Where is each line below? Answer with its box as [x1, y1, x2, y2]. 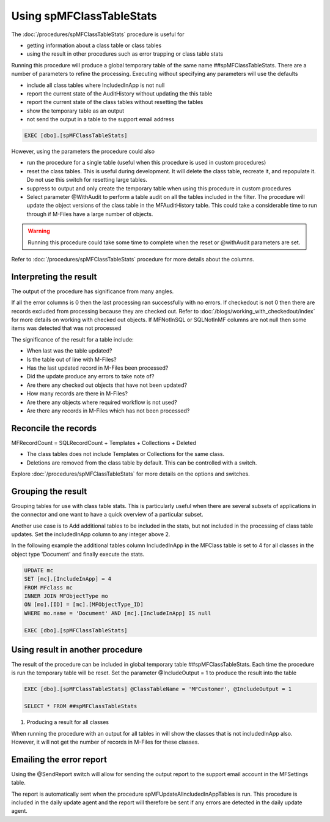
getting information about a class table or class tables [26, 42, 162, 49]
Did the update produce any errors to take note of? [26, 373, 155, 380]
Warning [28, 227, 50, 235]
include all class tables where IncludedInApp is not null [26, 81, 165, 89]
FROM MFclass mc [24, 584, 73, 591]
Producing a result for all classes [26, 719, 109, 726]
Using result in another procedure [11, 645, 143, 655]
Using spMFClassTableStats [11, 9, 157, 23]
